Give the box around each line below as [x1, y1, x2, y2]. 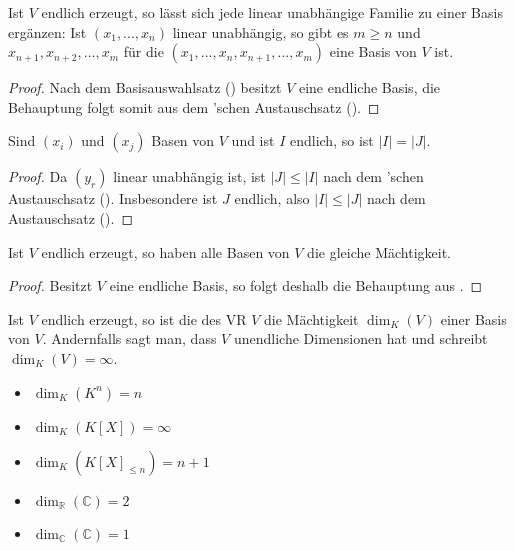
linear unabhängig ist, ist [113, 166, 266, 187]
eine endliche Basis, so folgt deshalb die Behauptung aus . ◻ [109, 275, 483, 296]
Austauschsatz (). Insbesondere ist [8, 188, 218, 209]
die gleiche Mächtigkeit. [307, 241, 451, 262]
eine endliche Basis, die [298, 77, 441, 98]
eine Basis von [329, 41, 417, 62]
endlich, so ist [289, 130, 374, 151]
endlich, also [234, 188, 310, 209]
